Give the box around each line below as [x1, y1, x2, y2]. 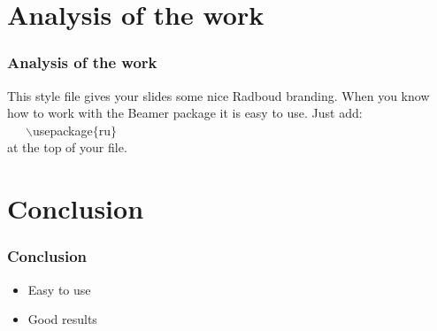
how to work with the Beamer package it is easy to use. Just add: [7, 104, 363, 122]
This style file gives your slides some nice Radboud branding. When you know [7, 86, 430, 104]
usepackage [32, 120, 93, 139]
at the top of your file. [7, 138, 127, 157]
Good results [27, 310, 97, 328]
